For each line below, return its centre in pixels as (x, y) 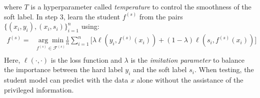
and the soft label (160, 69)
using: (90, 26)
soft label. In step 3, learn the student (62, 16)
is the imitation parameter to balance (187, 59)
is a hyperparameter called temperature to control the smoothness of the (141, 6)
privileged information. (39, 89)
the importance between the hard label (63, 69)
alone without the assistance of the (190, 80)
